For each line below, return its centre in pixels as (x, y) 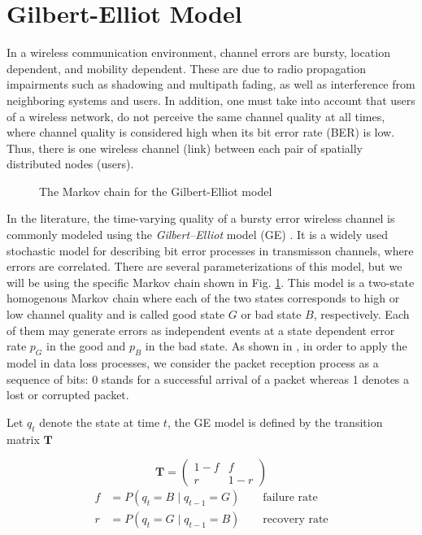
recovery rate (296, 520)
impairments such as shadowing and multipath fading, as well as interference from (211, 84)
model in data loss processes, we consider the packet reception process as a (193, 363)
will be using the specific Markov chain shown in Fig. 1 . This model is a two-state (211, 282)
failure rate (290, 498)
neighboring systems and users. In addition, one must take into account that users (211, 100)
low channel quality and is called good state (116, 314)
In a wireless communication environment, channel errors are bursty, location (198, 52)
